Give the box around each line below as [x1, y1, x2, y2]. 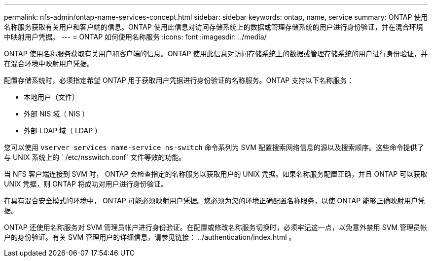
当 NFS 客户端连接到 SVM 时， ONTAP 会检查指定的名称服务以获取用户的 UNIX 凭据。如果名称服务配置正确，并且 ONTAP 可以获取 [4, 170, 428, 178]
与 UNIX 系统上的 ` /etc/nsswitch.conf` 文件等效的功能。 [4, 153, 186, 161]
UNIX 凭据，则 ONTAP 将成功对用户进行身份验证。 [4, 180, 168, 188]
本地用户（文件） [24, 93, 79, 101]
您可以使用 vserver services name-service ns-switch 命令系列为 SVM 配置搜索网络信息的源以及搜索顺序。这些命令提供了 [4, 143, 424, 151]
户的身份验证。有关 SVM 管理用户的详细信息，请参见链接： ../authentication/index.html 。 [4, 233, 296, 241]
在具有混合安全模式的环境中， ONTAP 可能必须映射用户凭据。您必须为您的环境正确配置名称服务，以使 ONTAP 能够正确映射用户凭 [4, 196, 425, 205]
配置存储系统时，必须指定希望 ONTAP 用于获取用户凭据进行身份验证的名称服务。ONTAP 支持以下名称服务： [4, 76, 354, 84]
